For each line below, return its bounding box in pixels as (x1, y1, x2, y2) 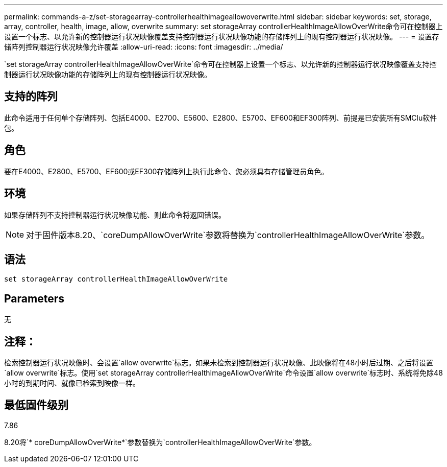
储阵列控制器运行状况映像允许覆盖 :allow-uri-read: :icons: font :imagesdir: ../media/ (4, 42, 283, 51)
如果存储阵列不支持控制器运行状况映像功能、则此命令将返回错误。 (4, 210, 226, 219)
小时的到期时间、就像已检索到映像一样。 (4, 379, 140, 388)
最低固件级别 (4, 399, 68, 412)
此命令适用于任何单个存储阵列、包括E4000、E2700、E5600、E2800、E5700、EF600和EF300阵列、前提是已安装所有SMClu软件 (4, 113, 437, 122)
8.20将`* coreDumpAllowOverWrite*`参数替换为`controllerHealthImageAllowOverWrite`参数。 (4, 437, 316, 447)
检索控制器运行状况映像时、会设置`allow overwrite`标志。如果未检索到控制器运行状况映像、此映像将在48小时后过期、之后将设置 (4, 358, 434, 367)
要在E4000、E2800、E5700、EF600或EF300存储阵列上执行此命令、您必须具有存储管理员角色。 (4, 167, 329, 176)
